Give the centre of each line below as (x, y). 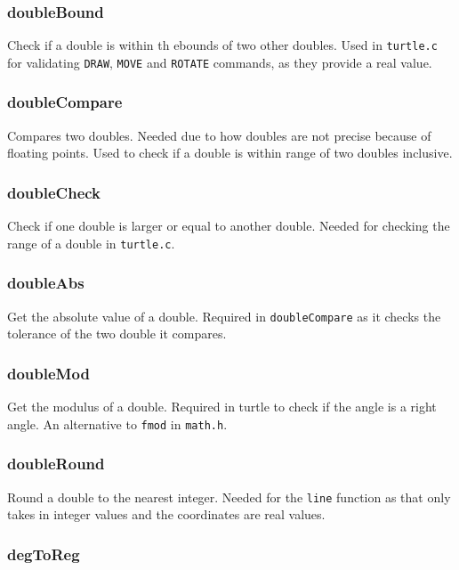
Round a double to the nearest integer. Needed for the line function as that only (229, 497)
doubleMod (48, 373)
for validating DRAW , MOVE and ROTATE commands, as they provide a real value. (220, 62)
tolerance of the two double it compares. (117, 334)
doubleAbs (46, 283)
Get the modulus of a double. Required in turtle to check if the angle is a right (222, 407)
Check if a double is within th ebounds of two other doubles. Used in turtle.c (222, 45)
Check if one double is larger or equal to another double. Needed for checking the (229, 226)
